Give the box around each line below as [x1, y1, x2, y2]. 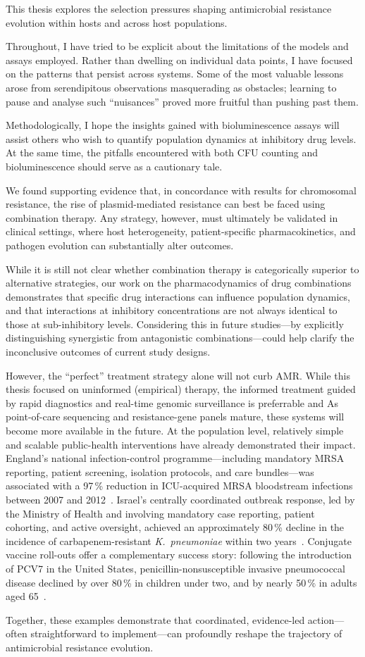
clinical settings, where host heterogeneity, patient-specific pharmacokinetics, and [6, 224, 356, 239]
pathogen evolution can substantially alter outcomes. [6, 237, 234, 252]
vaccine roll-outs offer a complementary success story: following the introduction [6, 547, 352, 562]
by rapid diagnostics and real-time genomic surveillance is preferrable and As [6, 395, 338, 410]
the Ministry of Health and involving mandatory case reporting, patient [6, 506, 315, 520]
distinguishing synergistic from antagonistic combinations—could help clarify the [6, 330, 354, 345]
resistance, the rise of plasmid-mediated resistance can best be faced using [6, 196, 326, 211]
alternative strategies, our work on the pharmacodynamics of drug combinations [6, 275, 352, 290]
